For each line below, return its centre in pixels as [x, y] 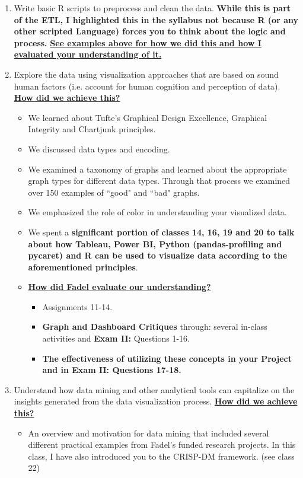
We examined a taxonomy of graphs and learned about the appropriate [157, 169]
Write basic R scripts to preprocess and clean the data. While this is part [152, 8]
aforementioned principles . [83, 267]
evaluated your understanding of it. [88, 54]
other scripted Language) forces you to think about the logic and [150, 31]
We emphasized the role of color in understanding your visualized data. [157, 212]
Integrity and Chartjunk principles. [92, 129]
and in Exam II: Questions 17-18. [112, 370]
